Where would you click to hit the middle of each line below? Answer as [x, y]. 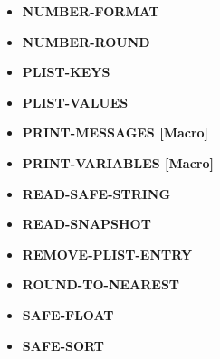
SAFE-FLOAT [68, 314]
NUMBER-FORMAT [91, 11]
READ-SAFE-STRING [96, 193]
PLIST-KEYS [66, 72]
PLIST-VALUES [75, 102]
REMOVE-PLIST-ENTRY [107, 254]
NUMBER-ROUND [86, 41]
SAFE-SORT [63, 345]
